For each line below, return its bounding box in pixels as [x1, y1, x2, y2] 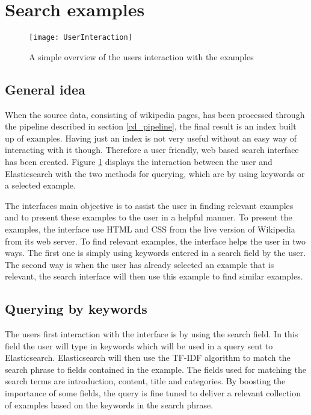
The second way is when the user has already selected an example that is [5, 258, 274, 270]
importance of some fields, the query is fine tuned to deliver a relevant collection [5, 387, 301, 399]
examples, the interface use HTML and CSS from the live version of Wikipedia [5, 222, 295, 235]
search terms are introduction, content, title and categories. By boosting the [5, 375, 286, 387]
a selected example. [5, 179, 76, 192]
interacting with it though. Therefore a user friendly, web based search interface [5, 143, 299, 156]
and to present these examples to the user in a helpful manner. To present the [5, 211, 292, 223]
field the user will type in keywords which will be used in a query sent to [5, 339, 273, 352]
